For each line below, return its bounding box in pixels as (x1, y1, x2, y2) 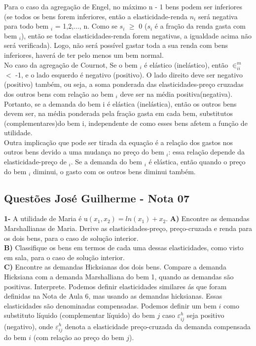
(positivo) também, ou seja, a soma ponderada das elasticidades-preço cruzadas (4, 79, 244, 89)
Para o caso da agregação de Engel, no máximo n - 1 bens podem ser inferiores (4, 1, 243, 11)
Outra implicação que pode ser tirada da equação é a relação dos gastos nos (4, 137, 233, 147)
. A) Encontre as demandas (166, 213, 250, 224)
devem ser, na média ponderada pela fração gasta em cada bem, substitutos (4, 108, 233, 118)
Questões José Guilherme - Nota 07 (4, 190, 189, 205)
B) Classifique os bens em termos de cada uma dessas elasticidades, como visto (4, 242, 244, 253)
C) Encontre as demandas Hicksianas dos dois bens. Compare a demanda (4, 262, 226, 272)
